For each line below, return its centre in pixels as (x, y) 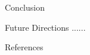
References (24, 47)
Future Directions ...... (45, 27)
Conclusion (25, 7)
